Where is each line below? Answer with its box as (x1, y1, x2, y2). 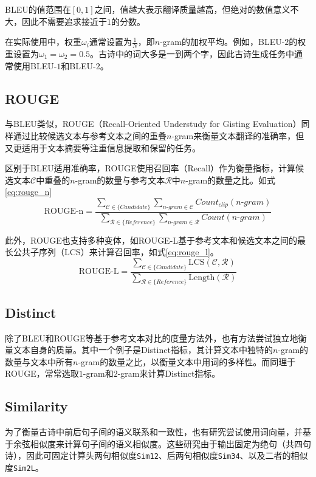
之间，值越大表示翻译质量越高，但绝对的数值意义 (94, 3, 290, 15)
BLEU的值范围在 (5, 3, 71, 15)
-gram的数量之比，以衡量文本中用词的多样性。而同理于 (78, 355, 296, 368)
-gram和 (83, 367, 114, 380)
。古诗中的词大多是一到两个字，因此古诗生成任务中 (90, 47, 295, 60)
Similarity (5, 397, 68, 416)
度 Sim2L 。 (5, 461, 44, 474)
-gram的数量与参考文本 (75, 173, 165, 186)
